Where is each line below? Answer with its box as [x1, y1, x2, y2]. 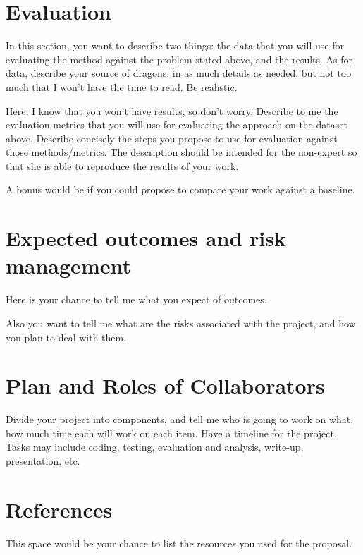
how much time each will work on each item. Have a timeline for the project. [6, 425, 337, 440]
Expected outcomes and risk [6, 224, 286, 252]
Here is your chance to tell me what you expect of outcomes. [6, 292, 267, 307]
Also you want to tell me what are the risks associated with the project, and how [6, 315, 356, 330]
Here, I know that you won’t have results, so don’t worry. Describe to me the [6, 103, 338, 118]
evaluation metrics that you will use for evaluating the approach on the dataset [6, 117, 347, 132]
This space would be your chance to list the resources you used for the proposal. [6, 535, 352, 550]
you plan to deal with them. [6, 329, 127, 344]
